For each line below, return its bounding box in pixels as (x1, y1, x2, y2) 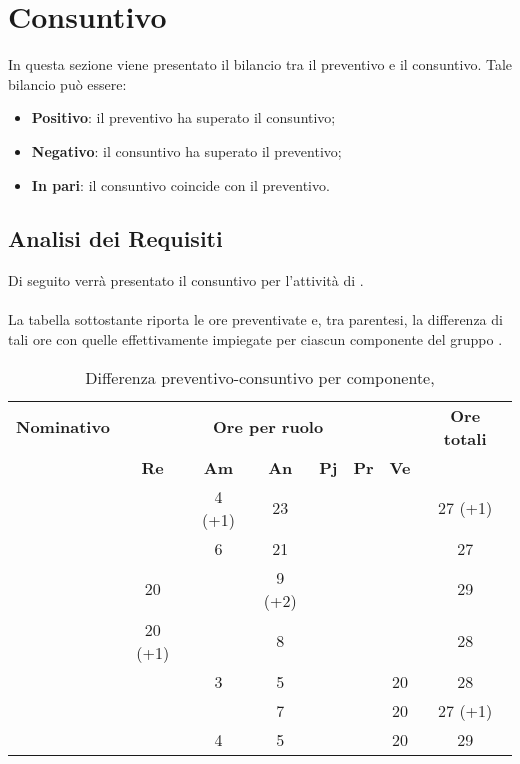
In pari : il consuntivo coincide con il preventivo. (31, 174, 330, 195)
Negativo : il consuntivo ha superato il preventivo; (31, 140, 342, 161)
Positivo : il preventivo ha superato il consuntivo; (31, 107, 336, 128)
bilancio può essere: (8, 73, 127, 94)
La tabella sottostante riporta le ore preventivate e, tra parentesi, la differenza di (8, 309, 503, 330)
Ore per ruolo (213, 415, 324, 439)
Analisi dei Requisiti (8, 223, 223, 254)
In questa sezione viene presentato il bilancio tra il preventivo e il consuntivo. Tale (8, 54, 513, 75)
